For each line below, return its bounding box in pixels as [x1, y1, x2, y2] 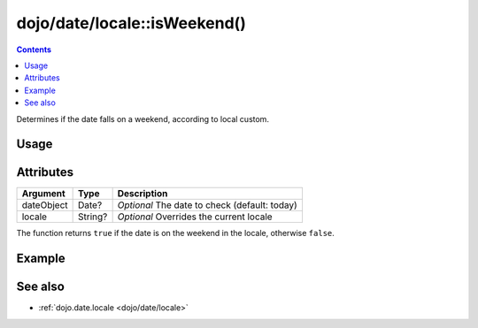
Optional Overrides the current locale [117, 210, 274, 223]
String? [78, 210, 108, 223]
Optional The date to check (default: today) [117, 199, 298, 211]
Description [117, 187, 168, 200]
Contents [16, 44, 52, 55]
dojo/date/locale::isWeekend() [16, 13, 247, 33]
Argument [21, 187, 66, 200]
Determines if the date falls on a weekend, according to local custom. [16, 113, 270, 124]
